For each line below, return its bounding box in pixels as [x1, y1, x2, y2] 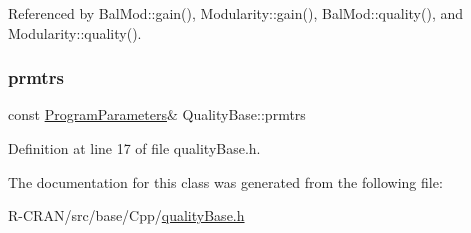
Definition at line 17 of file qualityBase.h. [8, 138, 261, 158]
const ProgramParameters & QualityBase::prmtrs [8, 104, 306, 125]
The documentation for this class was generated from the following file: [8, 171, 443, 192]
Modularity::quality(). [8, 22, 142, 43]
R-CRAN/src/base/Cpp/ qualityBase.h [8, 205, 245, 226]
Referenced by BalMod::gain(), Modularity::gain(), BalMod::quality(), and [8, 3, 463, 23]
